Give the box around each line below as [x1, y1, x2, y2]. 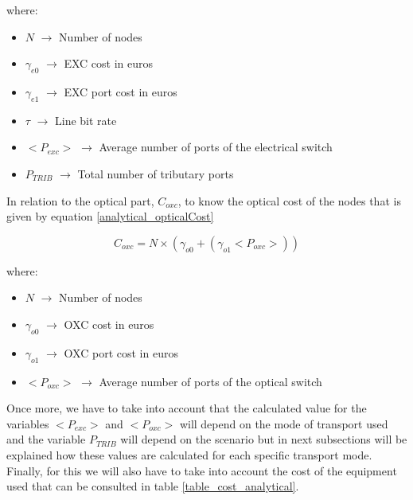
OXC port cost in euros [64, 344, 178, 361]
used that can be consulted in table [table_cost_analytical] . [6, 478, 299, 494]
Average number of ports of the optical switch [99, 373, 322, 389]
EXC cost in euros [64, 55, 153, 72]
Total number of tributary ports [77, 165, 234, 182]
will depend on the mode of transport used [179, 415, 388, 432]
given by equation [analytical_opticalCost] [6, 208, 214, 225]
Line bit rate [54, 111, 117, 128]
